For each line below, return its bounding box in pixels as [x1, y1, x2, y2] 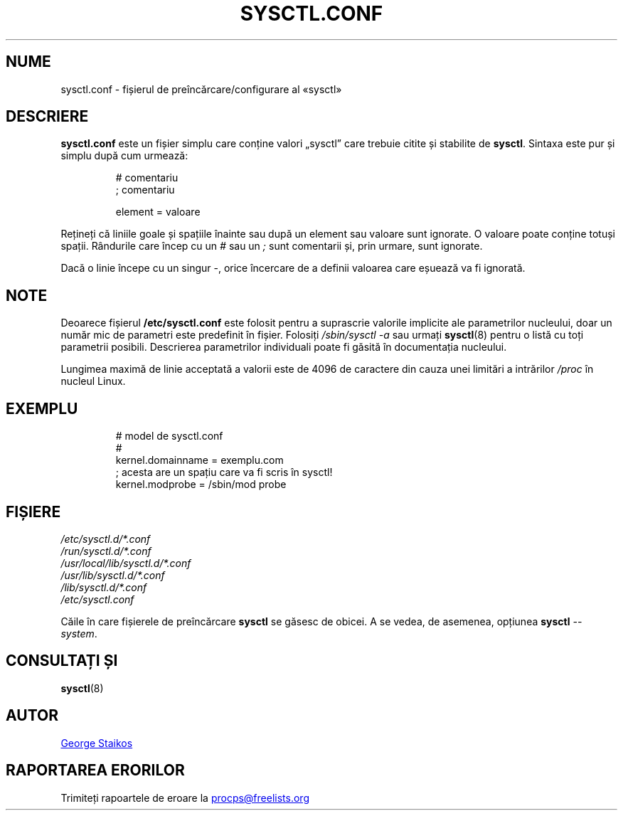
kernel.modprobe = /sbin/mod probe [115, 478, 287, 491]
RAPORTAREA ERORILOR [6, 761, 185, 780]
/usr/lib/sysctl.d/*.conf [60, 568, 165, 581]
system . [60, 627, 97, 640]
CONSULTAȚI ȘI [6, 652, 118, 670]
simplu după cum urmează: [60, 149, 188, 162]
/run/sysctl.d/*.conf [60, 544, 151, 557]
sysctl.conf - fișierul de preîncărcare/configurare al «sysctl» [60, 83, 342, 95]
